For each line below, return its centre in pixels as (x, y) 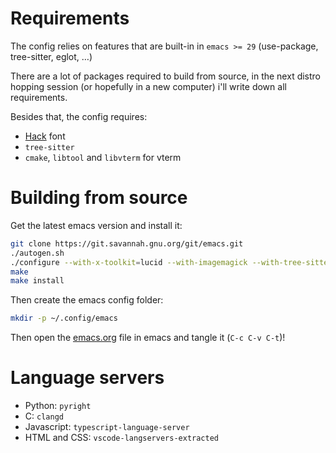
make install (37, 281)
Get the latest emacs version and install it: (96, 225)
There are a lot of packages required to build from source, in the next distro (166, 76)
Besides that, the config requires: (79, 116)
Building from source (99, 198)
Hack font (45, 136)
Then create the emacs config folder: (87, 300)
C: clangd (44, 416)
